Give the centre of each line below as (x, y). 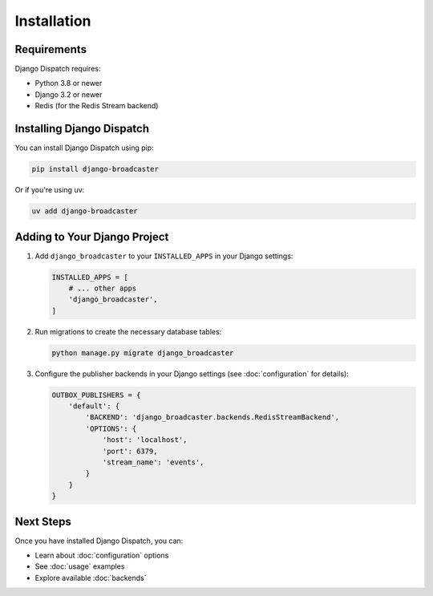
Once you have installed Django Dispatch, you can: (99, 541)
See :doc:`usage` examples (80, 566)
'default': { (94, 406)
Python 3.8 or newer (69, 83)
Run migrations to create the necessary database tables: (128, 331)
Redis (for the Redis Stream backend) (97, 106)
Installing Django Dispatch (82, 129)
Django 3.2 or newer (69, 94)
